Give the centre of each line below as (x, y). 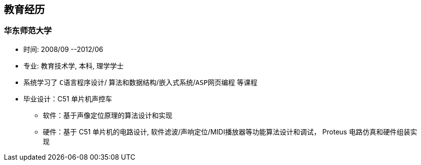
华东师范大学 (28, 31)
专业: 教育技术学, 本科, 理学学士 (73, 66)
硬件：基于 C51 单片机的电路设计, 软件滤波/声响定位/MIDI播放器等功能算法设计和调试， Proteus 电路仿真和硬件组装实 (230, 132)
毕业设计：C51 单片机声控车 (68, 99)
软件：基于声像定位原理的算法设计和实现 (108, 115)
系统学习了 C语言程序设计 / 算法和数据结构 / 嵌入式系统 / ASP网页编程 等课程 (140, 82)
